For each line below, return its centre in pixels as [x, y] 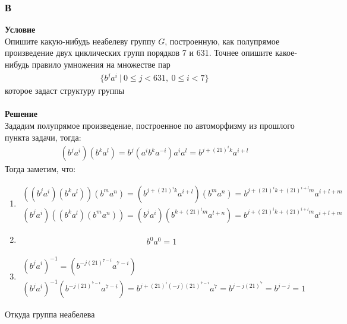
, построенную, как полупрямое [222, 41]
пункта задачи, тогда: [43, 137]
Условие [20, 29]
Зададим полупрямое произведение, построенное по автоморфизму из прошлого [150, 125]
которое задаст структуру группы [65, 90]
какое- [286, 53]
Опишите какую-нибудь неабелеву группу [80, 41]
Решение [21, 114]
